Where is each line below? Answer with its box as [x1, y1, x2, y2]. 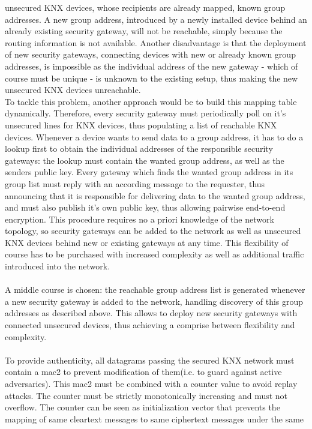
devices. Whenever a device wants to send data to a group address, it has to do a [5, 130, 304, 143]
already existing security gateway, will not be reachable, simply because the [5, 25, 283, 37]
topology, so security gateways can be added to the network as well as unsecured [5, 224, 301, 237]
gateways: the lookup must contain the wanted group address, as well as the [5, 154, 284, 166]
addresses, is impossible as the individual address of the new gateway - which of [5, 59, 298, 72]
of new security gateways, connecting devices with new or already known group [5, 48, 296, 61]
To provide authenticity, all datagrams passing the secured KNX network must [5, 353, 295, 366]
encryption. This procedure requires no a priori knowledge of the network [5, 212, 274, 225]
